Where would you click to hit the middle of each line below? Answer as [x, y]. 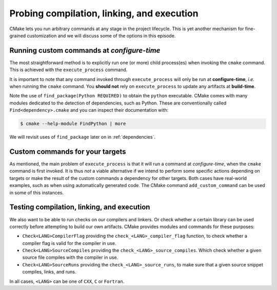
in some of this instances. [37, 193]
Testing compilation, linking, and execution [80, 207]
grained [18, 35]
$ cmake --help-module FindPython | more [73, 124]
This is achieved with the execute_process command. [68, 70]
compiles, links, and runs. [49, 272]
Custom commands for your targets [68, 151]
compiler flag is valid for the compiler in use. [69, 243]
